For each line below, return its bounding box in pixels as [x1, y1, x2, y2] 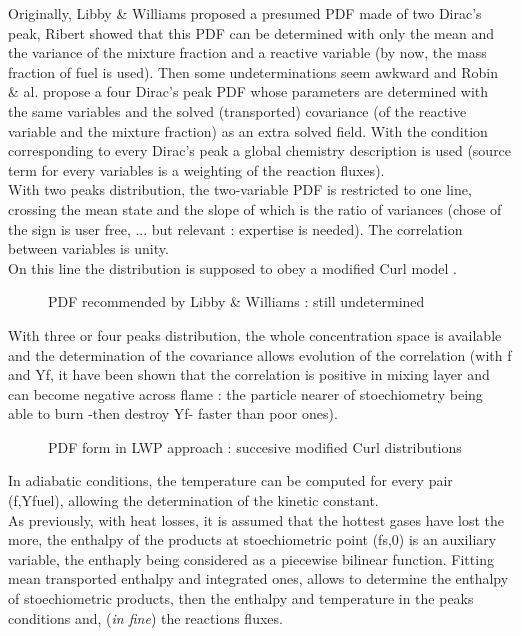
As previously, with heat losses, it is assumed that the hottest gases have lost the [8, 509, 504, 530]
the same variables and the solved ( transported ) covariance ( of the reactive [8, 100, 467, 121]
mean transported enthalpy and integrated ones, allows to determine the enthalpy [8, 568, 509, 589]
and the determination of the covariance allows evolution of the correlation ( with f [8, 344, 512, 365]
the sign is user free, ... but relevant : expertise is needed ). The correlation [8, 218, 463, 239]
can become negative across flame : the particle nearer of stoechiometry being [8, 383, 483, 404]
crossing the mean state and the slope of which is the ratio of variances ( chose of [8, 198, 502, 219]
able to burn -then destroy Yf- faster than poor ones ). [8, 403, 338, 424]
